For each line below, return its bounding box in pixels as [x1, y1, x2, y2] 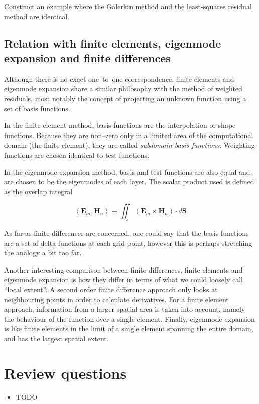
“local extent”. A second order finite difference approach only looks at [4, 284, 218, 295]
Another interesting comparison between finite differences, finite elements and [4, 264, 243, 275]
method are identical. [4, 11, 69, 21]
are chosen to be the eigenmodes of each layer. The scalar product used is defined [4, 176, 254, 187]
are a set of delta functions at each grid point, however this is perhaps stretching [4, 237, 252, 248]
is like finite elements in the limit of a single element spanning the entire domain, [4, 323, 253, 334]
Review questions [4, 362, 127, 383]
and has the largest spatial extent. [4, 333, 109, 344]
